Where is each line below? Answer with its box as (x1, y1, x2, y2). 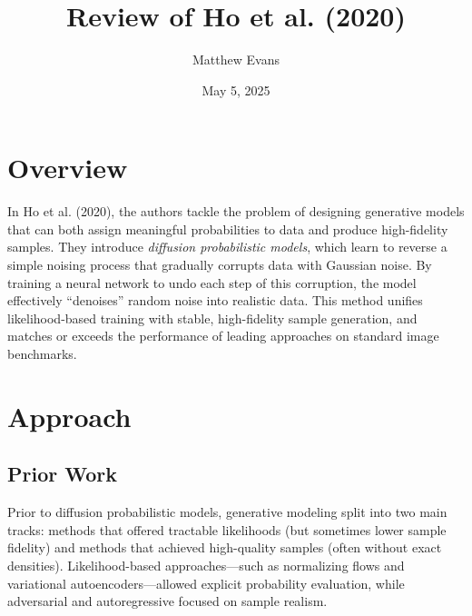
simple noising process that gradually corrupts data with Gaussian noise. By (7, 255, 432, 274)
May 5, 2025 (202, 80, 270, 99)
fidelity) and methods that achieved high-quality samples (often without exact (7, 538, 442, 557)
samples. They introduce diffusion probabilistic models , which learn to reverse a (7, 237, 447, 256)
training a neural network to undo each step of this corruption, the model (7, 273, 417, 292)
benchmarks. (7, 344, 77, 363)
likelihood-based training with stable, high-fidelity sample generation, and (7, 308, 418, 327)
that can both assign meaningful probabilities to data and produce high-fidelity (7, 219, 448, 238)
